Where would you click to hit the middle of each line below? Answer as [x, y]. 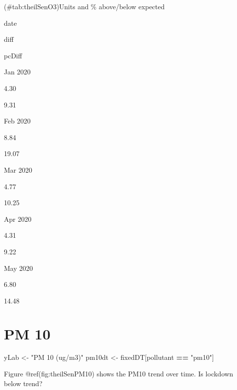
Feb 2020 [17, 121]
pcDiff [13, 55]
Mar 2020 [18, 169]
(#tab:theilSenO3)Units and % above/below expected [84, 6]
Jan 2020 [17, 72]
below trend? [23, 383]
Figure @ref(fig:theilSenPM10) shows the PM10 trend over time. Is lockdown [119, 373]
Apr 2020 [18, 219]
